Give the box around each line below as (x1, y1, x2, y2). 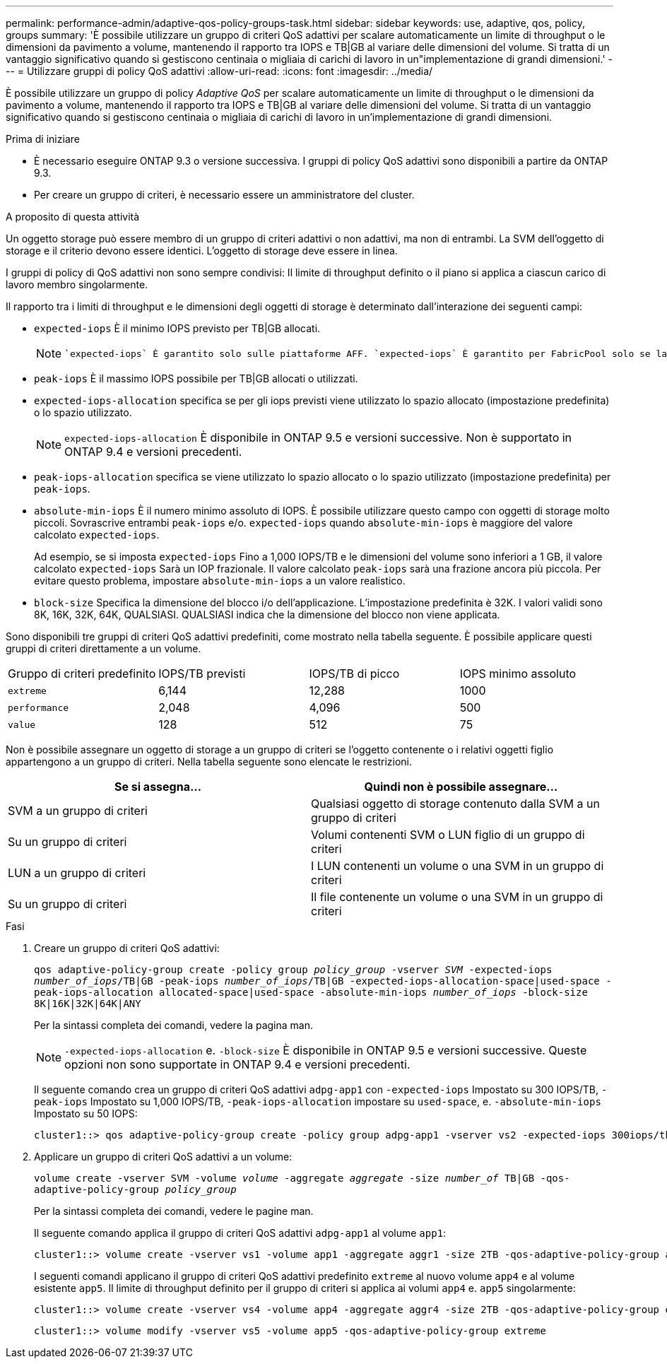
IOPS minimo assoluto (459, 666, 577, 681)
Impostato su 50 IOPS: (34, 1107, 138, 1119)
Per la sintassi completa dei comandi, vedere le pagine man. (34, 1205, 314, 1217)
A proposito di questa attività (6, 211, 140, 223)
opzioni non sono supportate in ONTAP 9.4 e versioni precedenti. (64, 1057, 411, 1071)
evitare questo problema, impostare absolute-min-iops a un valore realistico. (34, 575, 406, 587)
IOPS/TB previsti (158, 666, 246, 681)
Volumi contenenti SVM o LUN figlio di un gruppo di (311, 828, 585, 842)
